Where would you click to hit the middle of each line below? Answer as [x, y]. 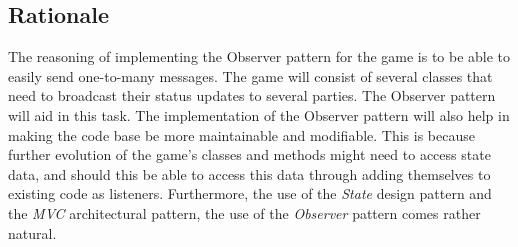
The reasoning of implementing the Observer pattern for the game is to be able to [259, 56]
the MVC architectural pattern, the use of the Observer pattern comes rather [244, 212]
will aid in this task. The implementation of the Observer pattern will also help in [259, 114]
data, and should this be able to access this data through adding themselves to [249, 173]
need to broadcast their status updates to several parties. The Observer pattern [252, 95]
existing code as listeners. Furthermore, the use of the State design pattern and [250, 193]
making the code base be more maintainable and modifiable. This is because [241, 134]
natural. [32, 232]
